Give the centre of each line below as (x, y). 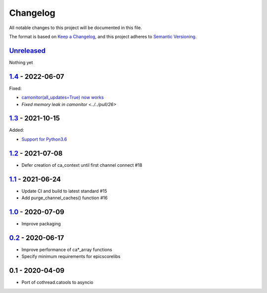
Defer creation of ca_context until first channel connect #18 (82, 165)
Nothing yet (21, 62)
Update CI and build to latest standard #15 (64, 191)
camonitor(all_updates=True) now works (63, 97)
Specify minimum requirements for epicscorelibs (71, 256)
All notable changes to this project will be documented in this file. (76, 28)
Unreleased (27, 51)
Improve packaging (41, 223)
